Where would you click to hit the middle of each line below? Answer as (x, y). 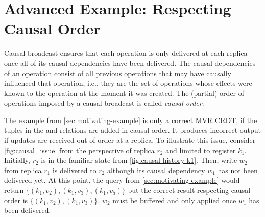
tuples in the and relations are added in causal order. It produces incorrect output (133, 130)
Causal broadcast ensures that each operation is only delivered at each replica (126, 53)
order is (16, 200)
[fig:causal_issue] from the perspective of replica (79, 150)
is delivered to (74, 170)
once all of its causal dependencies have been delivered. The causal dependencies (130, 63)
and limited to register (201, 150)
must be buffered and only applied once (174, 200)
